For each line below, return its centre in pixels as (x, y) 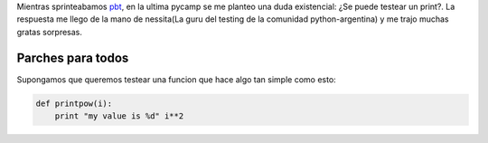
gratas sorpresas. (50, 32)
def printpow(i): (74, 103)
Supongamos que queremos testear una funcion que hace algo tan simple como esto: (176, 79)
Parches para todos (73, 57)
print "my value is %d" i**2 (119, 116)
